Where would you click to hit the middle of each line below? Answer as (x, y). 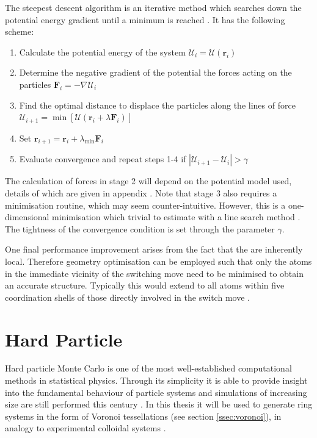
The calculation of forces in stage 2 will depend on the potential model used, (148, 181)
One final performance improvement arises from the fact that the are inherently (154, 249)
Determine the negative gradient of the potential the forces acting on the (155, 72)
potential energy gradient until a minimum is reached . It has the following (145, 19)
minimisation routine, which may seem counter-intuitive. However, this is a (145, 205)
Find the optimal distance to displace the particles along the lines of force (157, 105)
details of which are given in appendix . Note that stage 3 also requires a (141, 193)
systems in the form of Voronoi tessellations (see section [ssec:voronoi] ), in (143, 416)
